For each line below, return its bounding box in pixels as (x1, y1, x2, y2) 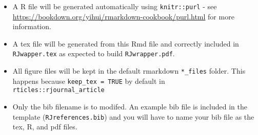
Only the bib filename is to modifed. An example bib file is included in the (12, 101, 247, 112)
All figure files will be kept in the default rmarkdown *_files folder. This (12, 65, 246, 76)
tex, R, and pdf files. (12, 121, 77, 132)
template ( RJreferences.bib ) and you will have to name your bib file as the (12, 111, 254, 122)
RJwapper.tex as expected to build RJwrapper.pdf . (12, 48, 175, 59)
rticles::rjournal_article (12, 86, 105, 94)
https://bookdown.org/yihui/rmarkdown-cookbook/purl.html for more (12, 11, 234, 21)
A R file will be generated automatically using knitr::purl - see (12, 1, 217, 11)
